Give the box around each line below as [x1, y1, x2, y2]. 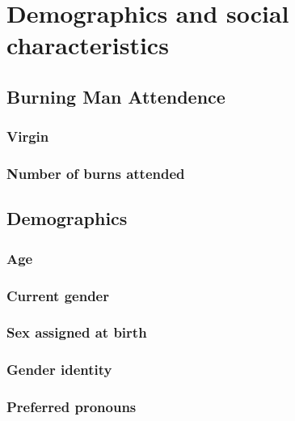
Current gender [6, 285, 109, 305]
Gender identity [6, 359, 112, 380]
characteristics [6, 28, 169, 62]
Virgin [6, 126, 49, 147]
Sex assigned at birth [6, 322, 147, 342]
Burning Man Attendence [6, 83, 225, 108]
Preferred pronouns [6, 397, 137, 417]
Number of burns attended [6, 164, 185, 184]
